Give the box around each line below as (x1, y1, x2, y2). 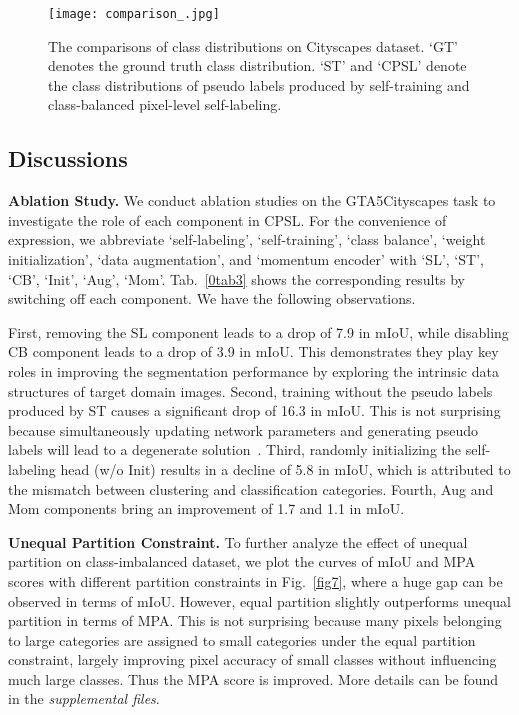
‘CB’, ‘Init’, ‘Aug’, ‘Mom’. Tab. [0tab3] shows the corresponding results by (8, 268, 465, 289)
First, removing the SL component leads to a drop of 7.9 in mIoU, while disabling (8, 321, 509, 342)
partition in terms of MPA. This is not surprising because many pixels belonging (8, 610, 502, 631)
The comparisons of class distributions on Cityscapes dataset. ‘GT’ (48, 35, 458, 56)
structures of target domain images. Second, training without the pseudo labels (8, 380, 493, 401)
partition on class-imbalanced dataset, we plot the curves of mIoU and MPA (8, 551, 476, 572)
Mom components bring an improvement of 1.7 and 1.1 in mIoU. (8, 498, 405, 519)
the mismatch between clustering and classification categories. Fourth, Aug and (8, 478, 494, 499)
